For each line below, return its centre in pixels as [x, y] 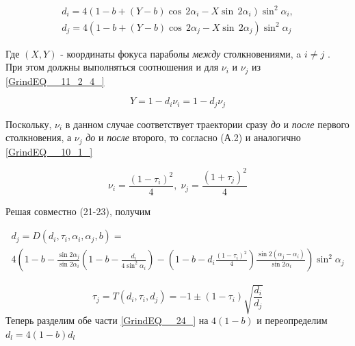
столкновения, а [39, 137]
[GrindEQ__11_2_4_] [55, 81]
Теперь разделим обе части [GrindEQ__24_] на [107, 320]
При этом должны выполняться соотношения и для [112, 67]
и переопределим [292, 320]
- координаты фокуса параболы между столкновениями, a [181, 53]
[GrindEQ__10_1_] [49, 151]
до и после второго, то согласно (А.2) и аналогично [193, 137]
